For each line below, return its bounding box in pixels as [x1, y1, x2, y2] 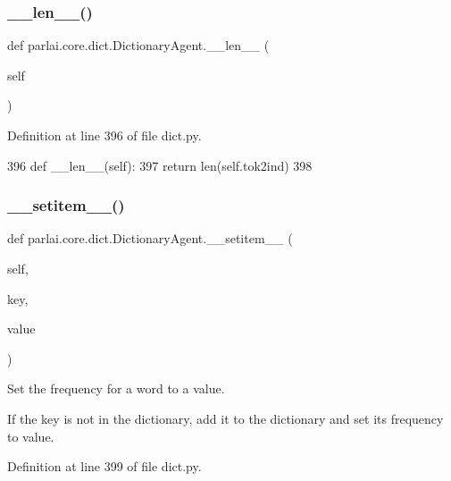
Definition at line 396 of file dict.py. [7, 126, 202, 144]
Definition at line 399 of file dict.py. [7, 457, 202, 476]
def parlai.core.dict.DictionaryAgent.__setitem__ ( [7, 229, 293, 248]
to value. [7, 426, 54, 445]
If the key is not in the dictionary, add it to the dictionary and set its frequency [7, 409, 444, 427]
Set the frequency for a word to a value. [7, 379, 225, 398]
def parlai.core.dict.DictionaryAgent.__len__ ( [7, 36, 270, 55]
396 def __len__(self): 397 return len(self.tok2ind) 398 [7, 156, 313, 174]
